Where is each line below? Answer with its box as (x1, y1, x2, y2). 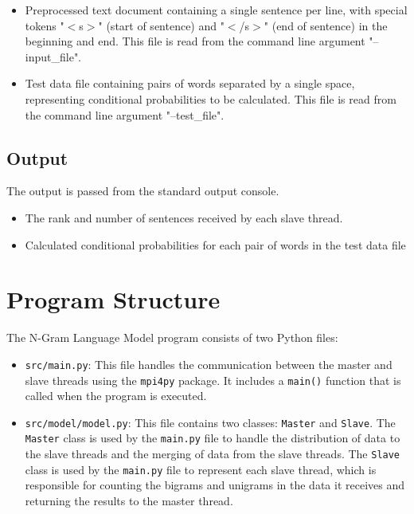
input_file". (25, 48, 82, 65)
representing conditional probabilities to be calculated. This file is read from (25, 90, 396, 107)
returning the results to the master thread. (25, 492, 233, 508)
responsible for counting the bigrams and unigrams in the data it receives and (25, 477, 405, 493)
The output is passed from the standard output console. (6, 182, 279, 199)
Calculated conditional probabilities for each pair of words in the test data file (25, 236, 406, 253)
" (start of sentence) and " (98, 17, 225, 33)
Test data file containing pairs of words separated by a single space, (25, 75, 355, 92)
